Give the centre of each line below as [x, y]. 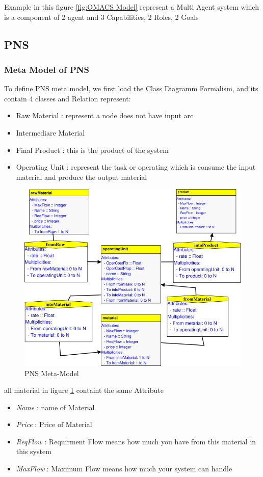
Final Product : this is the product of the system [92, 150]
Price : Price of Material [54, 424]
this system [34, 451]
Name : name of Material [55, 407]
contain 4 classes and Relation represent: [68, 98]
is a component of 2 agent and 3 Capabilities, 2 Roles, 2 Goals [101, 17]
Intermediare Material [50, 132]
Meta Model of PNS [47, 69]
